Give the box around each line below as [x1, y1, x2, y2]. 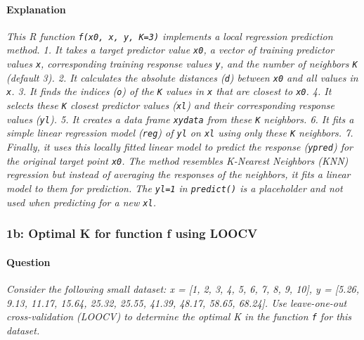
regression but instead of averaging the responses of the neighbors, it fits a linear [6, 167, 351, 182]
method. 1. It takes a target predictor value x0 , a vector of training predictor [6, 42, 334, 57]
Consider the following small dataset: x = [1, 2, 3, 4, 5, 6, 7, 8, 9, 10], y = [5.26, [6, 281, 359, 296]
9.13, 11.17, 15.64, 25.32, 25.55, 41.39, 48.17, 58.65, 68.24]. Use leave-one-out [6, 295, 347, 310]
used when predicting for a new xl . [6, 194, 156, 209]
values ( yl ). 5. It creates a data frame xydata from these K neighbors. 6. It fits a [6, 111, 354, 126]
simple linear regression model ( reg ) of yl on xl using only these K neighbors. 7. [6, 125, 353, 140]
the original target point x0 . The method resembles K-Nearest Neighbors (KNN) [6, 153, 349, 168]
